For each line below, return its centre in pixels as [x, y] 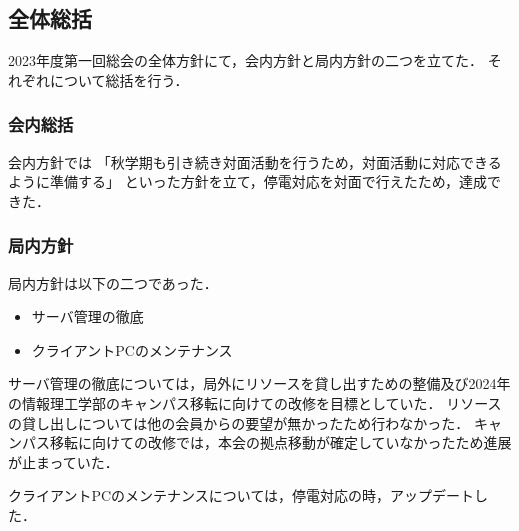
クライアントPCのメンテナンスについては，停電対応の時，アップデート [241, 495]
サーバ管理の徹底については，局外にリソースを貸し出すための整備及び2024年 [259, 383]
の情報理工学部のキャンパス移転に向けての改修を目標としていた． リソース [255, 402]
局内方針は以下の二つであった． [113, 282]
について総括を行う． [119, 79]
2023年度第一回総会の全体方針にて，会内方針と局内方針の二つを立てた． [246, 60]
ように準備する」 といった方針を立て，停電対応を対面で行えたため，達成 [247, 181]
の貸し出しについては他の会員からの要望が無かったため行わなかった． [239, 422]
